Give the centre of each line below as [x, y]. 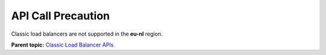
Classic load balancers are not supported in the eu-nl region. [87, 34]
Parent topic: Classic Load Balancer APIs [62, 45]
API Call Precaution [60, 16]
